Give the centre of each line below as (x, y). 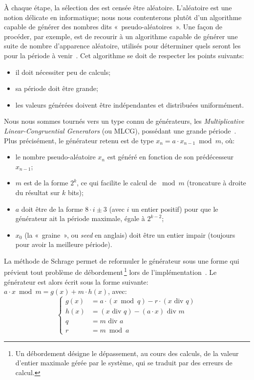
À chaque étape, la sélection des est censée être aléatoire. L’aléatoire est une (118, 7)
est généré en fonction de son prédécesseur (170, 157)
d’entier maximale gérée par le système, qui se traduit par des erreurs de (124, 363)
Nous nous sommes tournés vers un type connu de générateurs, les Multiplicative (124, 121)
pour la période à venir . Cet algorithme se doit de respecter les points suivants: (124, 55)
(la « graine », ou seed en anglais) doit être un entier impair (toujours (130, 235)
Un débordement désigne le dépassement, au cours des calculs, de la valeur (127, 353)
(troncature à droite (216, 183)
